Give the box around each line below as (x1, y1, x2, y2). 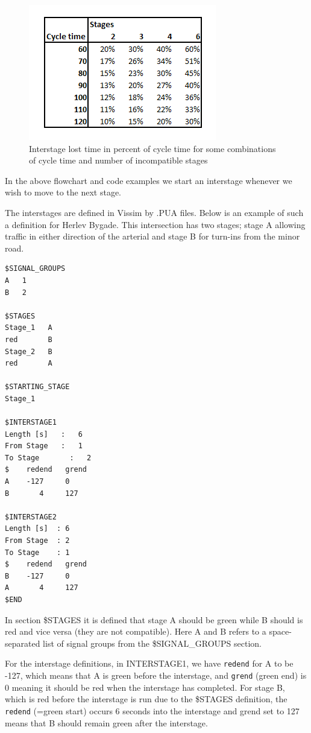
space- (269, 625, 292, 638)
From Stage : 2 (5, 536, 70, 545)
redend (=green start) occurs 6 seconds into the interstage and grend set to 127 (5, 704, 300, 717)
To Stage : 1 (5, 548, 70, 557)
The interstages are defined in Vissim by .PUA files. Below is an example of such (5, 206, 304, 218)
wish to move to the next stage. (5, 186, 122, 198)
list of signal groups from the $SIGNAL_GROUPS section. (43, 636, 262, 649)
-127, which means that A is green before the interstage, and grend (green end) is (5, 669, 307, 681)
